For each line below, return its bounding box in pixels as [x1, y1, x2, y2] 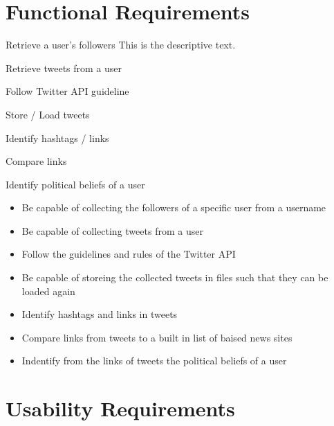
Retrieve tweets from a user [6, 60, 122, 75]
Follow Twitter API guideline [6, 84, 129, 98]
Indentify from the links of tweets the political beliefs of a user [21, 353, 287, 368]
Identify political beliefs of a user [6, 177, 145, 191]
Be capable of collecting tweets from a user [21, 223, 203, 238]
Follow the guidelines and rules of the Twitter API [21, 247, 236, 261]
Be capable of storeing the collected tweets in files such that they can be [21, 270, 328, 285]
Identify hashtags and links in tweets [21, 307, 178, 321]
